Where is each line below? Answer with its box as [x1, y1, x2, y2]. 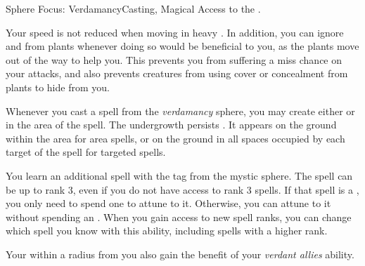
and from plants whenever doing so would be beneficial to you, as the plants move [6, 39, 359, 53]
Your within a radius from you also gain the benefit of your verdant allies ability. [6, 246, 354, 261]
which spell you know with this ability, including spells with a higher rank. [6, 223, 328, 238]
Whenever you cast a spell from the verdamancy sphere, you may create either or [6, 103, 355, 118]
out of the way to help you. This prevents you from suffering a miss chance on [6, 52, 342, 67]
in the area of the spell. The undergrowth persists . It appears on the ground [6, 117, 337, 132]
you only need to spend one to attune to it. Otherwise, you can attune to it [6, 196, 331, 211]
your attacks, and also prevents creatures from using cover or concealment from [6, 66, 348, 81]
